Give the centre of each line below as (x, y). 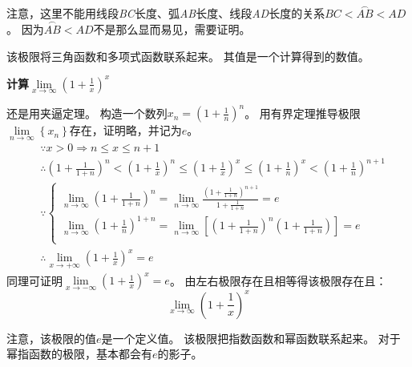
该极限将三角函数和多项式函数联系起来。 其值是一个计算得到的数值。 (188, 56)
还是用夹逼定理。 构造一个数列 (87, 113)
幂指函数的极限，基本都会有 (79, 354)
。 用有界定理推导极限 (303, 113)
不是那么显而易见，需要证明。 (172, 29)
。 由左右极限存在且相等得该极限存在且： (278, 280)
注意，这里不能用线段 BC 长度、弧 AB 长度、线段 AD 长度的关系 (166, 13)
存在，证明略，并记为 (125, 130)
